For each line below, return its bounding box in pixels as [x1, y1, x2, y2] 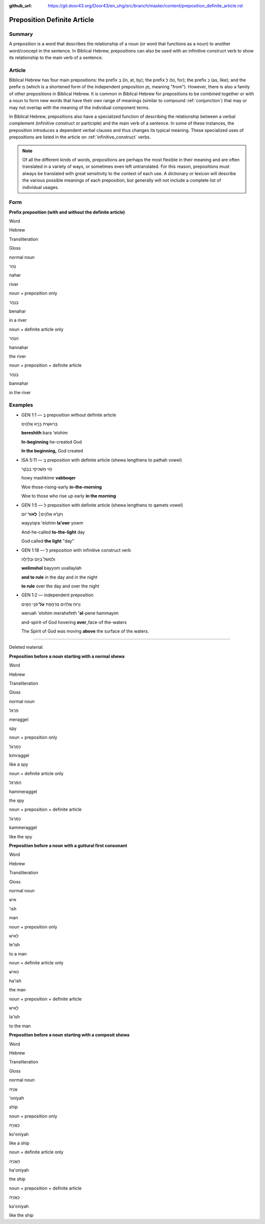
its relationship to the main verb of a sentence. [9, 54, 103, 60]
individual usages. [22, 184, 59, 190]
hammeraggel [9, 788, 37, 795]
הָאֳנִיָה [9, 1158, 21, 1164]
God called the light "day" [21, 538, 75, 544]
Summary [9, 30, 33, 37]
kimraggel [9, 752, 29, 758]
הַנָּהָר [9, 335, 19, 341]
